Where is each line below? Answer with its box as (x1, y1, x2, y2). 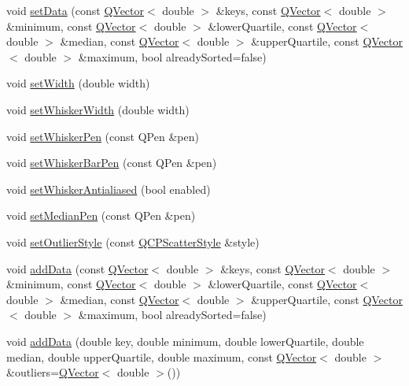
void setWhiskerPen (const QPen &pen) (6, 128, 199, 144)
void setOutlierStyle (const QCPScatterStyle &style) (6, 233, 260, 250)
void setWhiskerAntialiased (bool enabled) (6, 180, 211, 197)
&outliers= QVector (6, 364, 99, 380)
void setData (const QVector (6, 2, 145, 18)
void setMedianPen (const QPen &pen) (6, 207, 196, 224)
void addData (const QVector (6, 260, 149, 277)
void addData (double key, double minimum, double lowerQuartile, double (6, 332, 364, 349)
